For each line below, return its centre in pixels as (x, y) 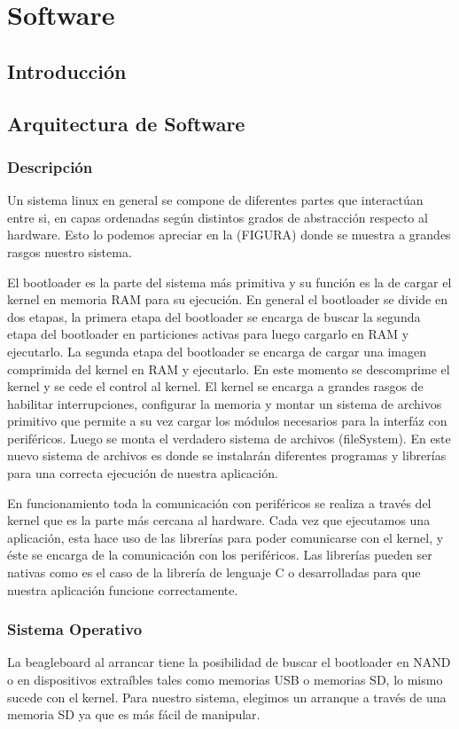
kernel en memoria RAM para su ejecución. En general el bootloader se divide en (227, 299)
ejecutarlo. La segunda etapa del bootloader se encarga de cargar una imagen (217, 351)
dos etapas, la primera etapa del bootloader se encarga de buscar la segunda (214, 316)
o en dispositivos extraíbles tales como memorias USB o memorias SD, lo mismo (225, 680)
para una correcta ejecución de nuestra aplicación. (143, 473)
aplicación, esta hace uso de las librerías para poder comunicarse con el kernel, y (226, 537)
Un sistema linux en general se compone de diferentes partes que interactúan (215, 200)
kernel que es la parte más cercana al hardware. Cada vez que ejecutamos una (219, 520)
